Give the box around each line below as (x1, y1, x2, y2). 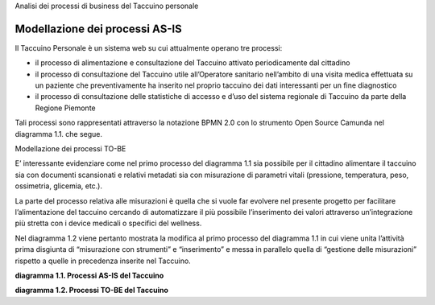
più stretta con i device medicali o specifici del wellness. (14, 218, 202, 229)
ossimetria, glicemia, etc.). (14, 181, 102, 191)
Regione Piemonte (35, 103, 96, 113)
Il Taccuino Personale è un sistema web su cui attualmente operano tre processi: (14, 43, 283, 52)
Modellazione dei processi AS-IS (14, 22, 183, 35)
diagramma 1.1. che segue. (14, 129, 103, 138)
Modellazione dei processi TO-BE (14, 144, 126, 154)
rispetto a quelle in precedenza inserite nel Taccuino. (14, 256, 191, 266)
